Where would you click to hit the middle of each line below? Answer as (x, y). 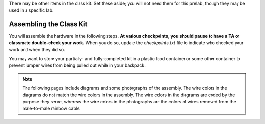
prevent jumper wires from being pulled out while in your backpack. (77, 65)
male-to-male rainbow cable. (52, 108)
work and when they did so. (37, 50)
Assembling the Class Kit (48, 24)
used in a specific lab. (31, 10)
